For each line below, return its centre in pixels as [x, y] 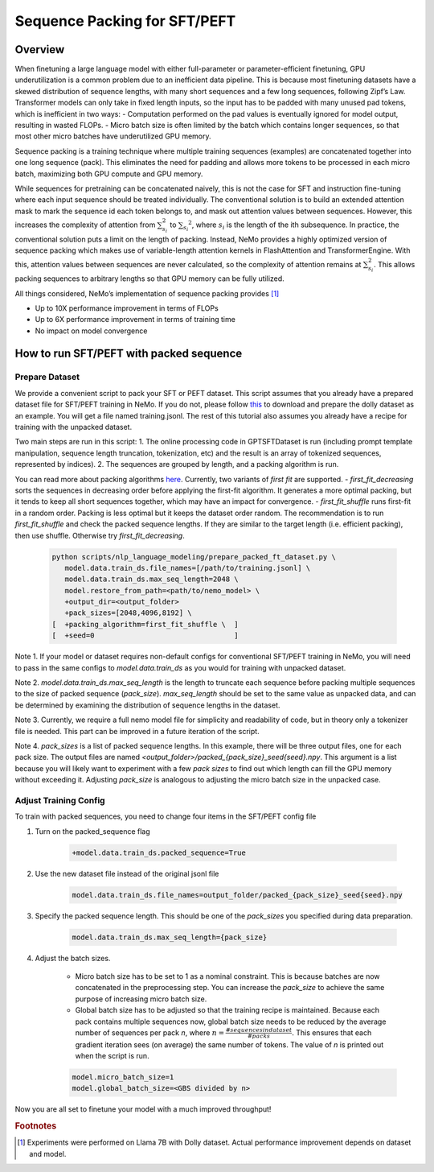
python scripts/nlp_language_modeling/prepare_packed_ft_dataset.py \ [194, 557]
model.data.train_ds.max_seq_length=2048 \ [151, 579]
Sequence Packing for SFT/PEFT [125, 21]
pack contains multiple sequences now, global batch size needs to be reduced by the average [231, 1021]
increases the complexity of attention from [85, 225]
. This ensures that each [332, 1032]
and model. [48, 1153]
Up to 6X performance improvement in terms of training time [135, 320]
